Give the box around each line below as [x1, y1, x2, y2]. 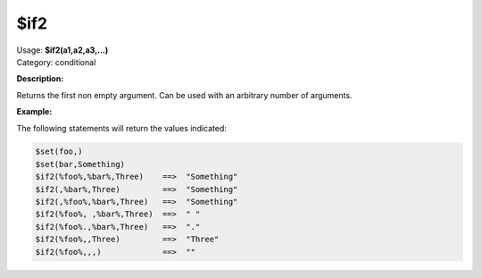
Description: [16, 73, 64, 84]
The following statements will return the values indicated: [16, 122, 228, 133]
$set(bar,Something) [35, 159, 125, 169]
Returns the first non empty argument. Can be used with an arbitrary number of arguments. [16, 89, 353, 100]
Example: [16, 106, 53, 117]
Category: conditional [16, 56, 96, 67]
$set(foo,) [35, 147, 83, 156]
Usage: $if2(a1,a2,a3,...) [16, 45, 109, 55]
